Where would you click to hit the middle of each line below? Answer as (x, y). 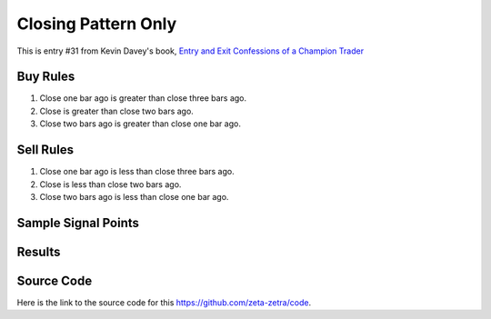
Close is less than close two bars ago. (110, 184)
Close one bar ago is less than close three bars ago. (137, 172)
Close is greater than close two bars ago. (117, 111)
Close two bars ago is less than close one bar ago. (134, 196)
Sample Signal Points (78, 223)
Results (39, 251)
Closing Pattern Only (97, 24)
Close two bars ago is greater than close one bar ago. (140, 124)
